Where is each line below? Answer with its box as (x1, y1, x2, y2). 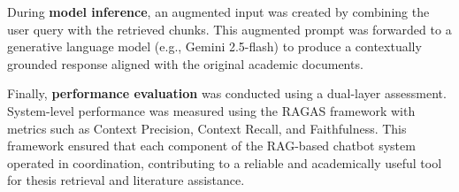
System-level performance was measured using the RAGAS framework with (7, 101, 416, 119)
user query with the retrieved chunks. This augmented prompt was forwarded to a (7, 19, 452, 38)
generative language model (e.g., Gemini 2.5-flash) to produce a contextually (7, 37, 422, 56)
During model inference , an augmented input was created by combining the (7, 3, 430, 20)
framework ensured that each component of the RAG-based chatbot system (7, 136, 416, 155)
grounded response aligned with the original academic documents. (7, 54, 363, 73)
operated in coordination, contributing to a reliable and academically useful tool (7, 153, 442, 172)
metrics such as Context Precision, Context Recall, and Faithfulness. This (7, 119, 407, 137)
